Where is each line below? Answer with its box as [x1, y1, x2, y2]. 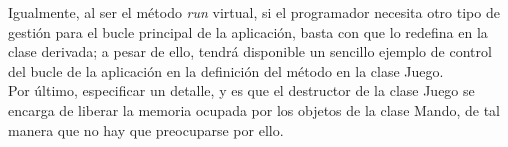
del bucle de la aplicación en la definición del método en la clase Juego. [8, 60, 444, 81]
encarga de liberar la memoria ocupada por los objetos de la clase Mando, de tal [8, 99, 500, 120]
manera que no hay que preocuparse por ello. [8, 119, 284, 140]
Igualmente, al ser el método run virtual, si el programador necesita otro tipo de [8, 2, 500, 22]
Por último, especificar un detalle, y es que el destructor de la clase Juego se [8, 80, 475, 101]
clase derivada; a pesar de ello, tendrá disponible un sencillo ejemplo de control [8, 41, 492, 62]
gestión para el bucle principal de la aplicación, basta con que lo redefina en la [8, 21, 488, 42]
